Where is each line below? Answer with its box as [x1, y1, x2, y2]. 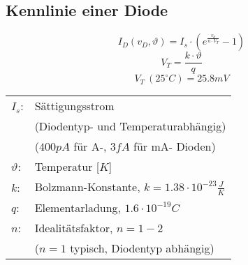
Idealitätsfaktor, [34, 219, 113, 236]
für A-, [73, 138, 107, 155]
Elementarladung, [34, 199, 122, 215]
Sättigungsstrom [34, 98, 115, 114]
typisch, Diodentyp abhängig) [70, 239, 214, 256]
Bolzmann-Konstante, [34, 179, 140, 195]
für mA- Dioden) [133, 138, 216, 155]
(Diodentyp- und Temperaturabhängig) [34, 118, 226, 135]
